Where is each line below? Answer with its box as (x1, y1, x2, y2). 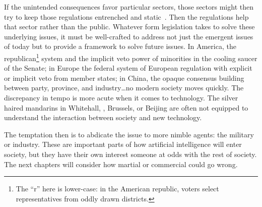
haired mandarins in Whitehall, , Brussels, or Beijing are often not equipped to (4, 102, 248, 113)
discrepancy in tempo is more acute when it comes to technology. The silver (4, 92, 238, 102)
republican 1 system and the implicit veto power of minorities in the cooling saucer (4, 51, 257, 63)
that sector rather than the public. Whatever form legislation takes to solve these (4, 21, 255, 32)
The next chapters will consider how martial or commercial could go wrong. (4, 159, 238, 169)
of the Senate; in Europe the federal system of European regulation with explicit (4, 63, 252, 73)
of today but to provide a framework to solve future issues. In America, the (4, 41, 236, 51)
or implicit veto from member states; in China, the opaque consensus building (4, 72, 244, 83)
